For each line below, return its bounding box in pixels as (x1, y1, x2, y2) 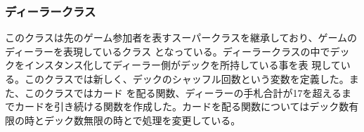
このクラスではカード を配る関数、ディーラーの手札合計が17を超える (24, 85, 342, 100)
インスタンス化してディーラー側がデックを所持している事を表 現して (24, 58, 341, 72)
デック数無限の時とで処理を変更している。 (44, 112, 241, 127)
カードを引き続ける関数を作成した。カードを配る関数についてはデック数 (14, 99, 349, 114)
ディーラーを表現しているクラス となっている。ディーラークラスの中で (5, 44, 330, 58)
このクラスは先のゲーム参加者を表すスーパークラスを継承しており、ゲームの (5, 30, 358, 45)
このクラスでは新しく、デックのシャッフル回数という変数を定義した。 (24, 72, 349, 86)
